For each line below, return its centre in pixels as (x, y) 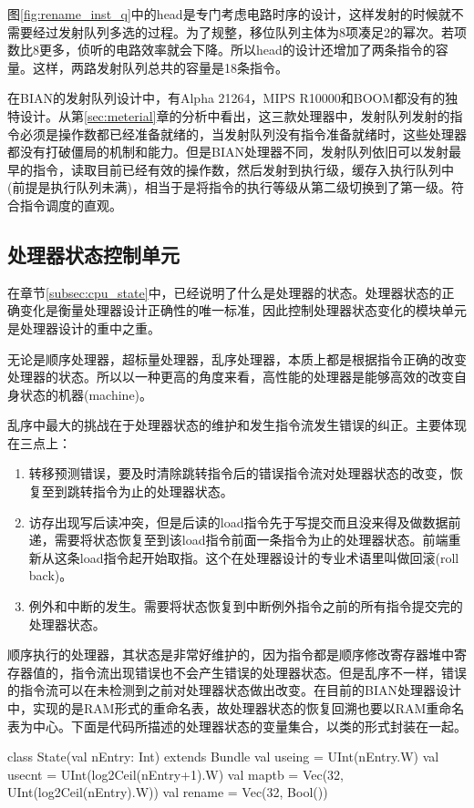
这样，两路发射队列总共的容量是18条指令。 (160, 67)
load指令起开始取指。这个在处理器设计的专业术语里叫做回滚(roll (269, 557)
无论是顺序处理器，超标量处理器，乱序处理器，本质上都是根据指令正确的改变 (237, 358)
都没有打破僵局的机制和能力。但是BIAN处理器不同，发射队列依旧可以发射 (228, 152)
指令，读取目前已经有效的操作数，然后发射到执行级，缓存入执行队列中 (243, 169)
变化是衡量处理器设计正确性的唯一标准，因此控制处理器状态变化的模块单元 (243, 310)
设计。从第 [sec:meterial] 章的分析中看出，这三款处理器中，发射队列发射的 (235, 115)
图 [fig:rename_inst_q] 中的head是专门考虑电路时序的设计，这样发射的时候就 (229, 14)
